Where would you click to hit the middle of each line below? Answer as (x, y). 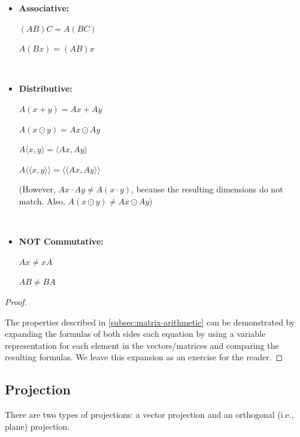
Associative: (44, 8)
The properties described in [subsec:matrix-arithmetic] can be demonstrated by (150, 322)
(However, (37, 189)
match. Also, (42, 201)
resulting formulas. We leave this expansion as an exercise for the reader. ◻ (144, 357)
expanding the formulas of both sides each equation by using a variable (135, 334)
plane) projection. (37, 426)
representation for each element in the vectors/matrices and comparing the (142, 345)
